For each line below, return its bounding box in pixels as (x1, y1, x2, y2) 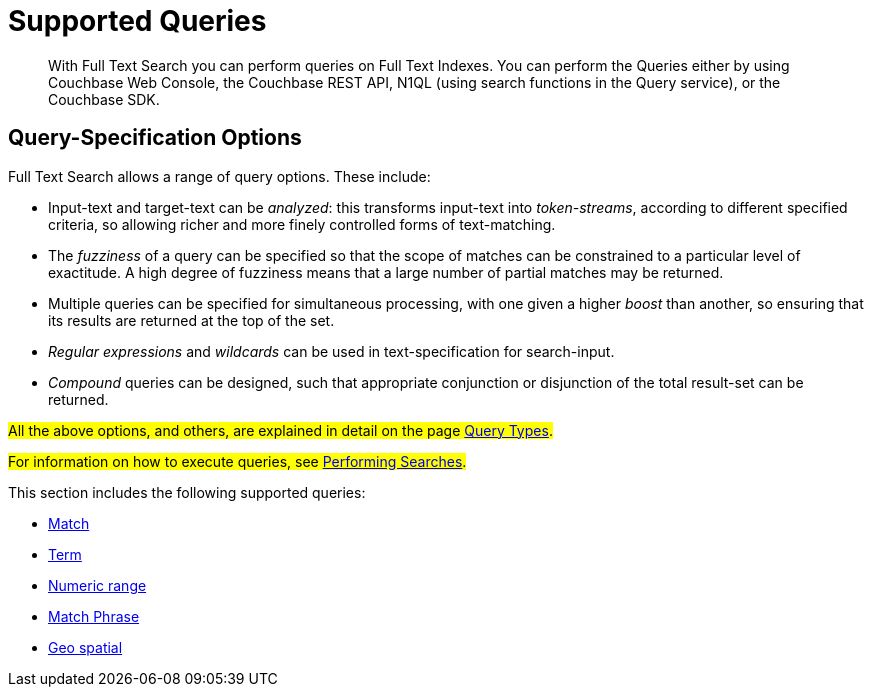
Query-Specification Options (8, 125, 302, 151)
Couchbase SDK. (48, 90, 160, 108)
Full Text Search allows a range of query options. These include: (8, 167, 431, 185)
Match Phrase (48, 607, 140, 625)
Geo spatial (48, 638, 123, 656)
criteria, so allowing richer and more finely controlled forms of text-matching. (48, 215, 556, 233)
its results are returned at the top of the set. (48, 311, 335, 329)
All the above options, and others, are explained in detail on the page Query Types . (8, 421, 553, 439)
